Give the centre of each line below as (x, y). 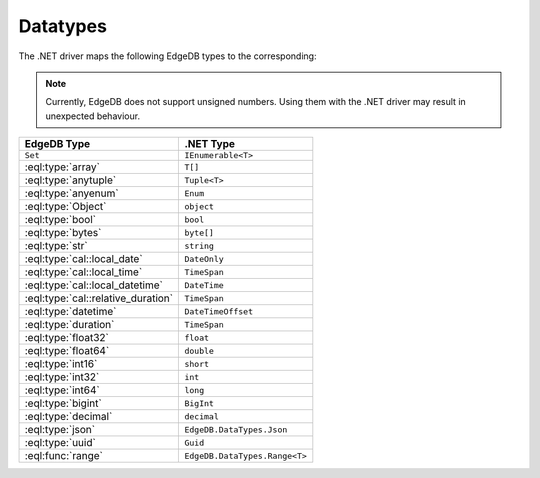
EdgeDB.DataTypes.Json (236, 429)
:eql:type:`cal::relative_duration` (99, 298)
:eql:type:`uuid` (60, 443)
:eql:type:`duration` (69, 325)
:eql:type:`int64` (62, 390)
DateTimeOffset (219, 311)
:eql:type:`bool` (60, 220)
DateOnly (204, 258)
